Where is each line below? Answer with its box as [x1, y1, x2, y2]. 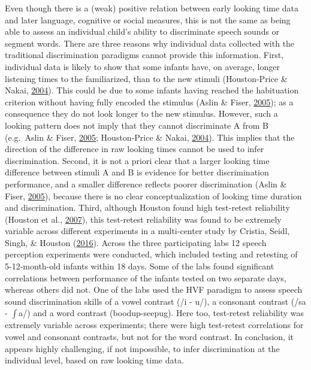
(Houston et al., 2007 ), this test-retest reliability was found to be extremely [5, 213, 282, 225]
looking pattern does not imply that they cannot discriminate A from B [5, 119, 268, 131]
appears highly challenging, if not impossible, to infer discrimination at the [5, 342, 280, 354]
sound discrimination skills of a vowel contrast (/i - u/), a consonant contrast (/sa [5, 295, 306, 307]
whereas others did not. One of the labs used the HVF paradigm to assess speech [5, 283, 303, 296]
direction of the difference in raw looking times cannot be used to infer [5, 142, 264, 155]
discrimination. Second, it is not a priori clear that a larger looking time [5, 154, 270, 166]
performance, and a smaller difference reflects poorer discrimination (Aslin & [5, 177, 287, 190]
